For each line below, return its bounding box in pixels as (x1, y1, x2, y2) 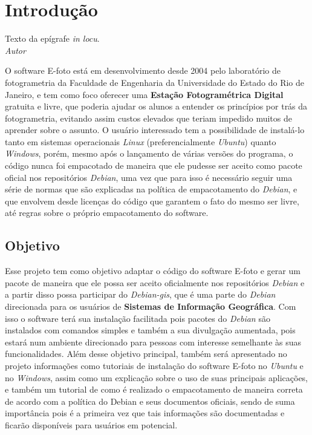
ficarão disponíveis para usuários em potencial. (5, 418, 178, 431)
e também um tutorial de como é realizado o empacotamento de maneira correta (5, 383, 303, 396)
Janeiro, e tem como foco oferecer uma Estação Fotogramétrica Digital (5, 88, 284, 100)
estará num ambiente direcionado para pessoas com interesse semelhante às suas (5, 335, 302, 348)
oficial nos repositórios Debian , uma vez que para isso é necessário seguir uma (5, 171, 293, 183)
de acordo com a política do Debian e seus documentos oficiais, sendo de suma (5, 394, 295, 407)
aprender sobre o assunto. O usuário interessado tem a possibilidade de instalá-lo (5, 123, 305, 136)
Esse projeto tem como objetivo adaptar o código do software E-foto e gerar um (5, 264, 301, 277)
